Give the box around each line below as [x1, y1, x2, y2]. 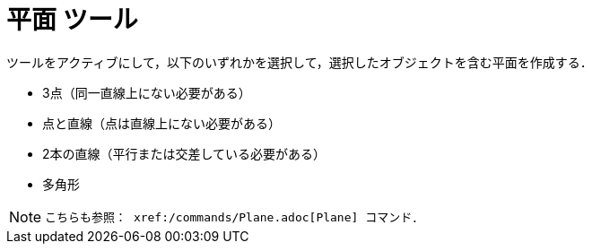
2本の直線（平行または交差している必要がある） [42, 145, 326, 161]
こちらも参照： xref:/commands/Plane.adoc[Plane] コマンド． [45, 211, 424, 225]
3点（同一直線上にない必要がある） [42, 84, 251, 100]
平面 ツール [6, 4, 138, 35]
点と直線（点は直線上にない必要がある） [42, 115, 281, 131]
